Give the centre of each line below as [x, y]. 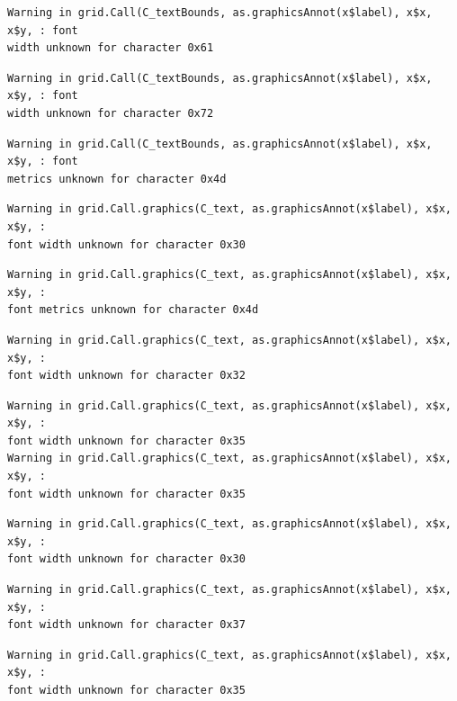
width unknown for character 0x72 [111, 113]
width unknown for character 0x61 [111, 48]
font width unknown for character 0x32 [126, 376]
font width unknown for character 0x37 [126, 625]
